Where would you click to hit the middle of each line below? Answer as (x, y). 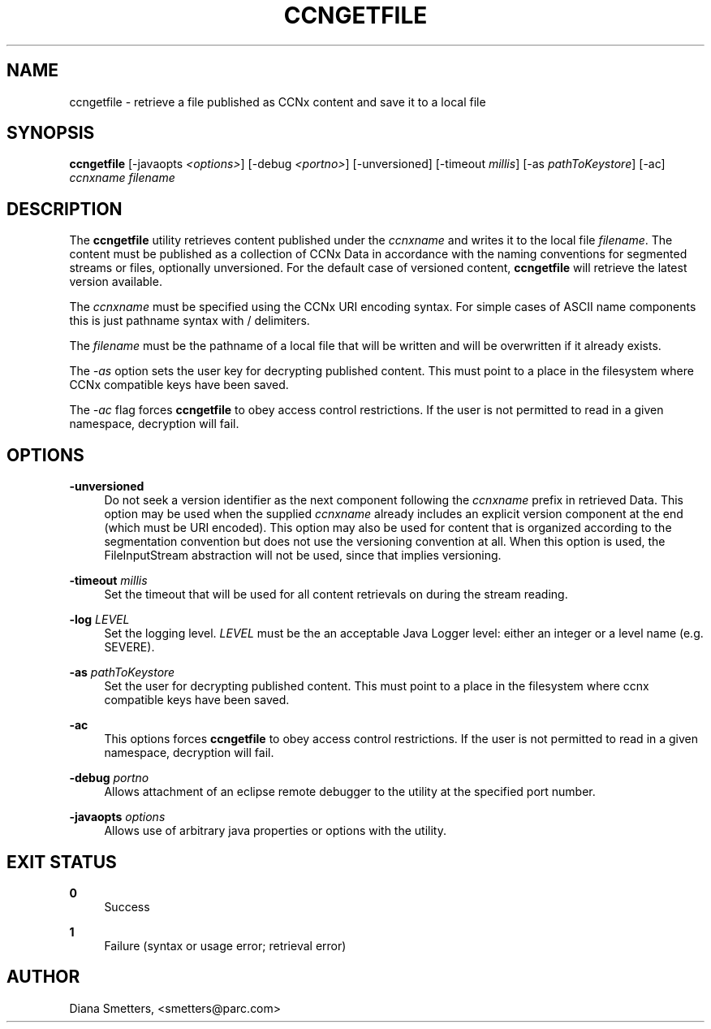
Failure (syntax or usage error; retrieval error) (225, 945)
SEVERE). (129, 647)
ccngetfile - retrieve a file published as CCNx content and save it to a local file (278, 102)
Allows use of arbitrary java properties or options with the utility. (275, 831)
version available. (116, 282)
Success (127, 906)
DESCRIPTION (65, 209)
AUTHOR (43, 977)
